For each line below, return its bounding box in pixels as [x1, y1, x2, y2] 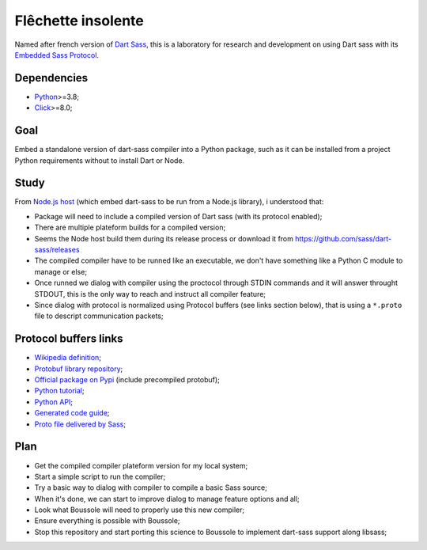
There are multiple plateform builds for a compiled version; [34, 222, 226, 233]
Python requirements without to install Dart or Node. [14, 155, 185, 165]
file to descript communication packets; [34, 311, 164, 321]
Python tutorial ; [34, 386, 85, 396]
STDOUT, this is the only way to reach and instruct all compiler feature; [34, 289, 266, 298]
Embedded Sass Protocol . [14, 50, 99, 59]
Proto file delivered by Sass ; [34, 419, 127, 429]
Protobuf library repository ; [34, 364, 123, 374]
